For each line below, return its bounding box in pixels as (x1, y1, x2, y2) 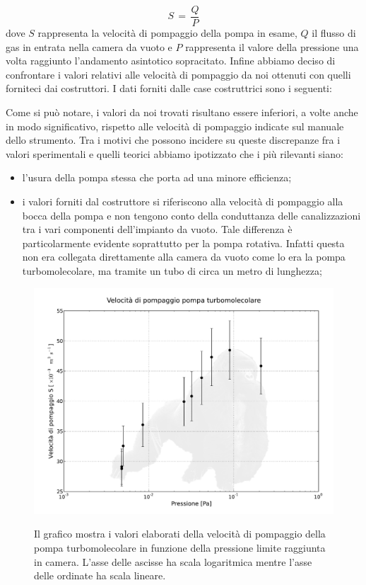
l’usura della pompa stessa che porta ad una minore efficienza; (22, 170, 292, 185)
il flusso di (312, 25, 356, 40)
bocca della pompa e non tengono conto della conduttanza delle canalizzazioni (22, 208, 361, 222)
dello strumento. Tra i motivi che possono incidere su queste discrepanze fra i (6, 132, 341, 147)
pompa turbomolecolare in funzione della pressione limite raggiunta (34, 540, 326, 555)
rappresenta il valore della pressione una (185, 39, 359, 54)
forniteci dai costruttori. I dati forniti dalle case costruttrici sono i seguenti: (6, 81, 332, 96)
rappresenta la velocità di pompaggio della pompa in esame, (37, 25, 297, 40)
